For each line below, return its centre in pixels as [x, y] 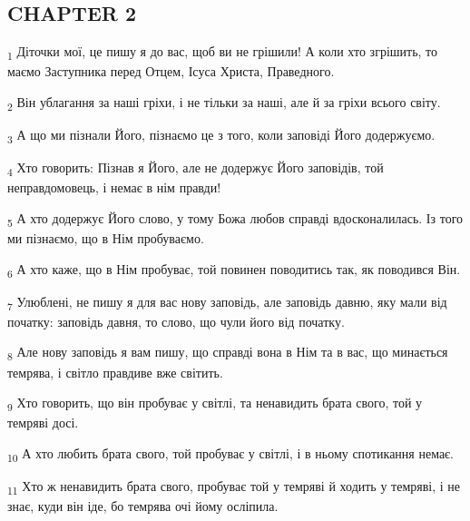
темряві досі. [43, 423]
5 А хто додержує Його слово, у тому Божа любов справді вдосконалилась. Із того [235, 219]
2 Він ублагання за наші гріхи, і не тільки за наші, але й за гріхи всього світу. [224, 103]
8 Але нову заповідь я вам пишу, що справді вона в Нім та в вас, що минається [228, 353]
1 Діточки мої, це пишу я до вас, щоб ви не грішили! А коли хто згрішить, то [223, 52]
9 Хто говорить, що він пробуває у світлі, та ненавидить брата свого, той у [215, 403]
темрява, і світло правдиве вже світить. [115, 372]
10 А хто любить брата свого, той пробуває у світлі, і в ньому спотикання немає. [231, 454]
